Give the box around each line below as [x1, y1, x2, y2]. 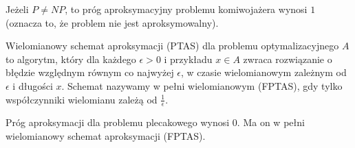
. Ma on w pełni [237, 115, 305, 129]
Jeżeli [6, 2, 29, 16]
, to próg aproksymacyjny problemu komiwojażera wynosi [65, 2, 308, 16]
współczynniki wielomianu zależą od [6, 92, 158, 106]
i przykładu [164, 51, 213, 66]
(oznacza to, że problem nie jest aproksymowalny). [6, 15, 219, 29]
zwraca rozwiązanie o [243, 51, 332, 66]
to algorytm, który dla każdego [6, 51, 136, 66]
